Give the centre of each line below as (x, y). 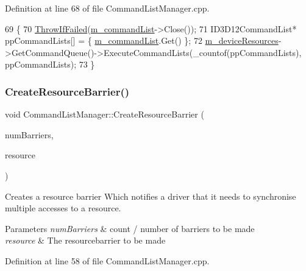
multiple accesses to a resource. (63, 208)
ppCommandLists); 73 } (50, 64)
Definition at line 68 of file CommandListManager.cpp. (107, 8)
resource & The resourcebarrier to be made (85, 240)
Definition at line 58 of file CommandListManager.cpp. (107, 260)
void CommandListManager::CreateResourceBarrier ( (105, 114)
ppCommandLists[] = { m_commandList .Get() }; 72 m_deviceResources (142, 40)
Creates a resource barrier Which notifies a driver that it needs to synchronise (151, 196)
